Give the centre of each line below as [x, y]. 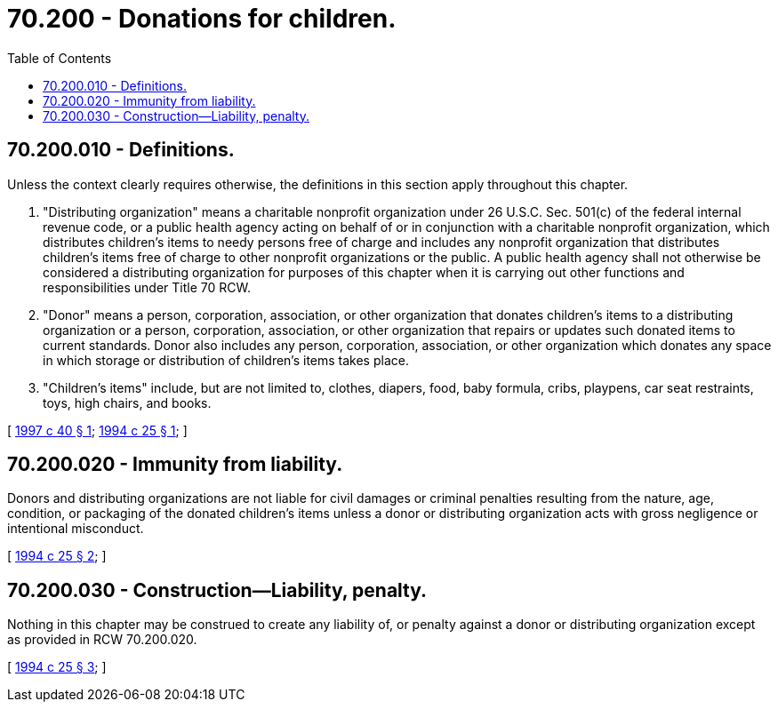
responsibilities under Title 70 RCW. [147, 287]
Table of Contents [60, 58]
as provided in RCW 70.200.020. [102, 640]
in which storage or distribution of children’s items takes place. [226, 360]
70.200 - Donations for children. [202, 19]
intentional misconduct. [76, 529]
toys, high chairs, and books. [127, 402]
